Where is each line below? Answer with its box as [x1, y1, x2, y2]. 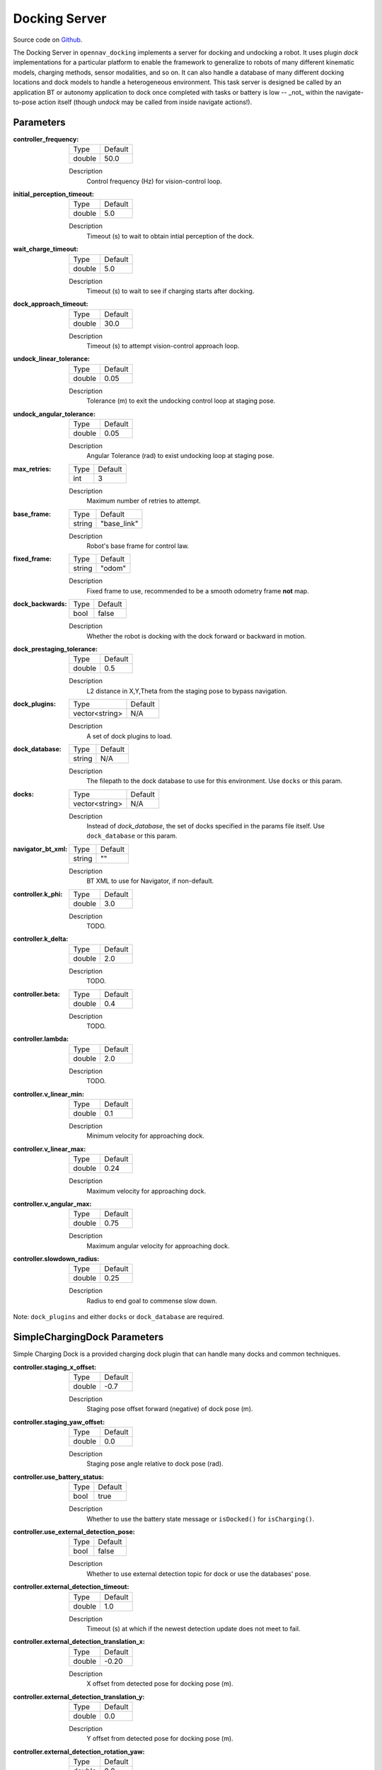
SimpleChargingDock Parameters [13, 1331, 164, 1343]
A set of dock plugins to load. [86, 731, 173, 740]
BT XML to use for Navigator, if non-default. [86, 877, 214, 885]
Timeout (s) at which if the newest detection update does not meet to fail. [86, 1625, 301, 1633]
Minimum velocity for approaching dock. [86, 1131, 204, 1140]
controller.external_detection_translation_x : [13, 1638, 145, 1646]
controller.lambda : [13, 1034, 69, 1044]
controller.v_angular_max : [13, 1199, 92, 1208]
